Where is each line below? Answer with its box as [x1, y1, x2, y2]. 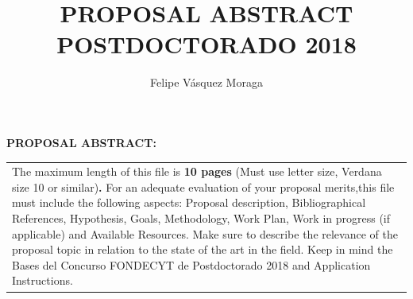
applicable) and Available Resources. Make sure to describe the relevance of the [12, 225, 398, 242]
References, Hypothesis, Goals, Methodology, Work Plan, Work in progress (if [12, 210, 391, 227]
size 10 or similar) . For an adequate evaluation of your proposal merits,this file [12, 178, 395, 195]
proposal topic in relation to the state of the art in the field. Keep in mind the [12, 241, 393, 258]
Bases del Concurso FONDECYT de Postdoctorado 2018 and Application [12, 256, 371, 273]
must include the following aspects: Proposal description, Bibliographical [12, 194, 366, 211]
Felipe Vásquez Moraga [150, 74, 263, 91]
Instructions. [12, 272, 73, 289]
